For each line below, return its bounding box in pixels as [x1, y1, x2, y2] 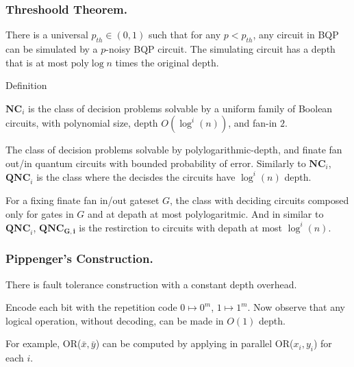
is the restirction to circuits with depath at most [79, 220, 283, 234]
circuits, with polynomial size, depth [5, 116, 158, 130]
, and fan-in [228, 116, 277, 130]
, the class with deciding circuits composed [170, 193, 349, 207]
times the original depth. [115, 55, 219, 69]
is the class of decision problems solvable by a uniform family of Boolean [28, 101, 333, 115]
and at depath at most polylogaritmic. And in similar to [88, 206, 324, 220]
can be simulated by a [5, 42, 98, 56]
